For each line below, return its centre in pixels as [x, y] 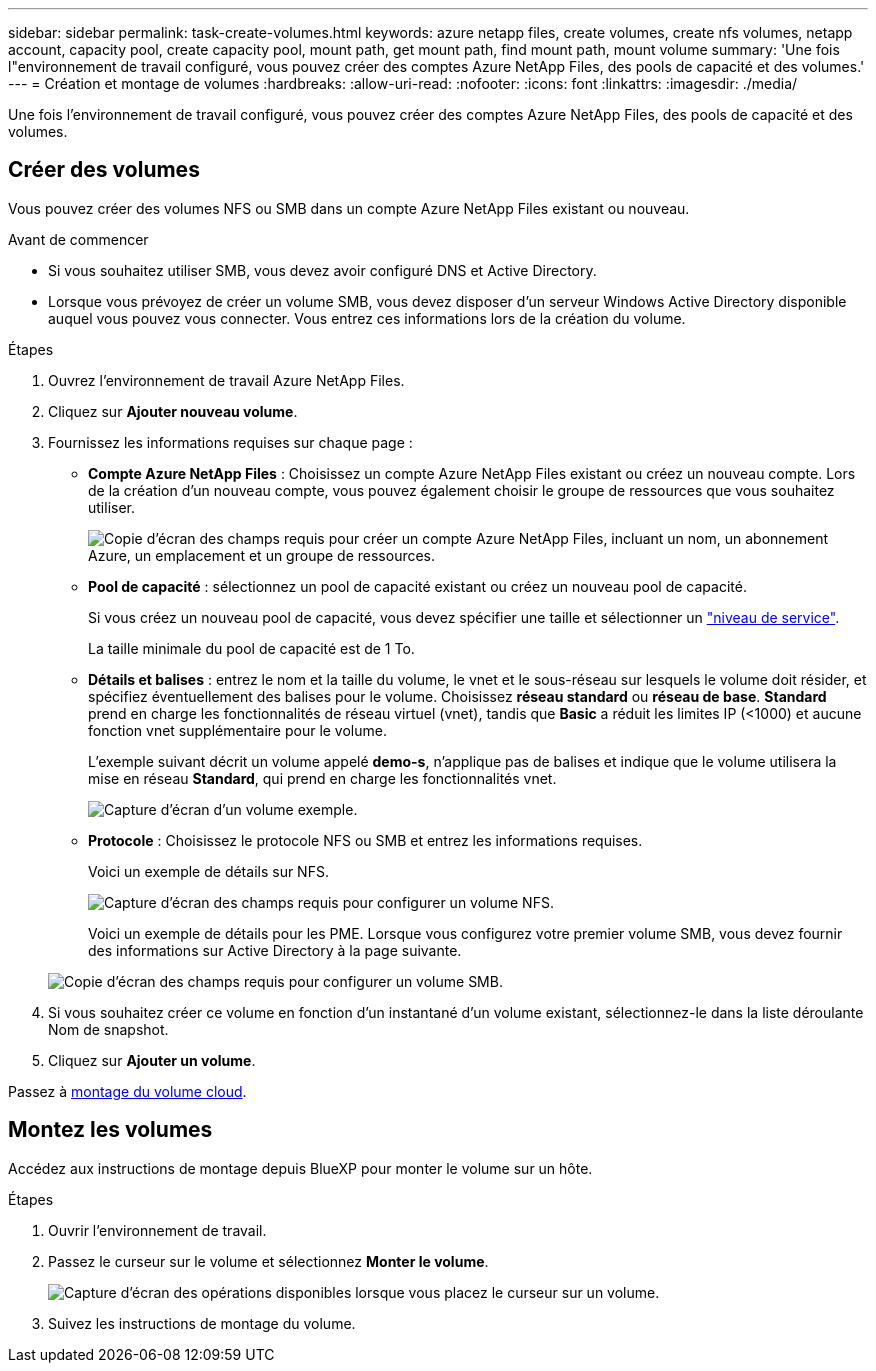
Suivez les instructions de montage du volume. [202, 1323]
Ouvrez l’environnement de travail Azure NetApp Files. [226, 380]
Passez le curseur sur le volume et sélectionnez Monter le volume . [268, 1261]
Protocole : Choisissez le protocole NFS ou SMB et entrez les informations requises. [365, 840]
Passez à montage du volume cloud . [127, 1091]
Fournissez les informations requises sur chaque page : [230, 442]
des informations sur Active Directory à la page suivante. [275, 950]
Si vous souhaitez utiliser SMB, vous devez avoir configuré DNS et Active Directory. [322, 270]
